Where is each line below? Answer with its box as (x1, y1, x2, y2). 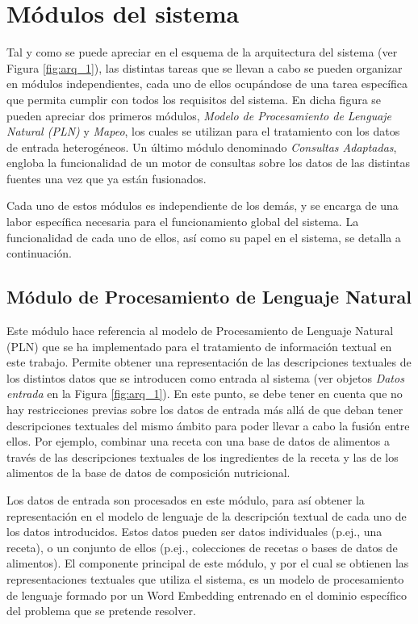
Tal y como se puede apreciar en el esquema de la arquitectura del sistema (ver (6, 44, 398, 61)
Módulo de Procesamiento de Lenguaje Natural (6, 284, 412, 309)
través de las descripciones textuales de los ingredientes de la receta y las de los (6, 448, 399, 465)
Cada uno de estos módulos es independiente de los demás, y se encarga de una (6, 197, 399, 214)
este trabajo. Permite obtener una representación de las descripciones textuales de (6, 354, 412, 371)
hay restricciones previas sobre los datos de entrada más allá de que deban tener (6, 401, 403, 418)
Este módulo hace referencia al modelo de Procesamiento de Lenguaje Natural (6, 322, 394, 339)
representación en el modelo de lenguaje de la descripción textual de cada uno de (6, 507, 407, 524)
